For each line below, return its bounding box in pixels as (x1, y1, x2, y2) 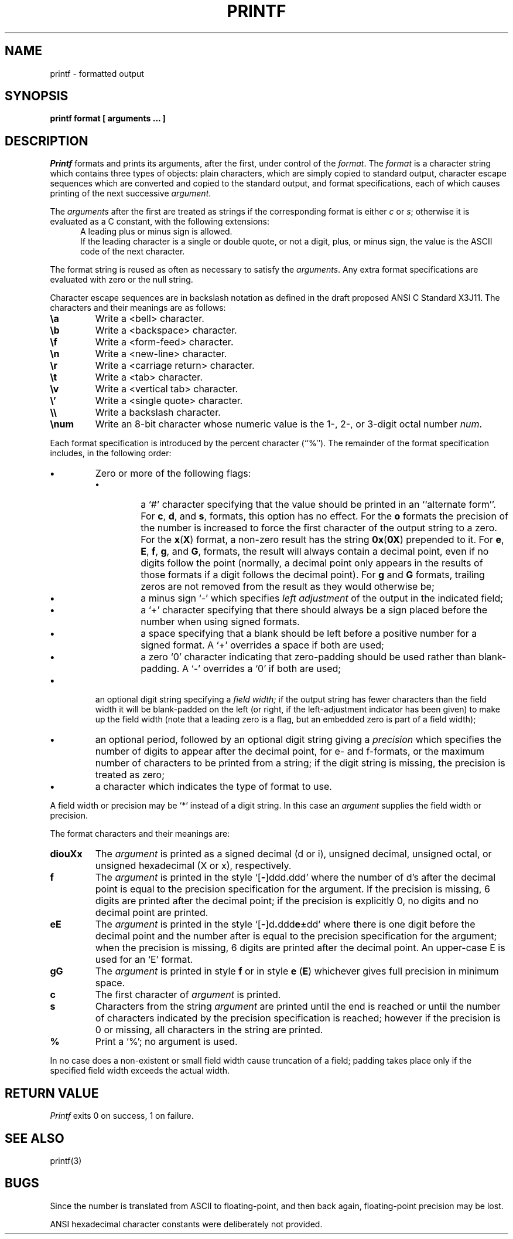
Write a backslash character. (95, 406, 221, 419)
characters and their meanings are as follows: (50, 303, 226, 313)
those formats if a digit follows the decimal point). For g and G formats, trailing (141, 569, 485, 581)
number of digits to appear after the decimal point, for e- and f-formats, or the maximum (95, 745, 484, 758)
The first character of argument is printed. (95, 989, 281, 1001)
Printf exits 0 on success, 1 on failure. (50, 1111, 194, 1121)
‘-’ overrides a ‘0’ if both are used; (191, 663, 341, 675)
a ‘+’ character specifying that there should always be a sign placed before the (141, 604, 488, 616)
